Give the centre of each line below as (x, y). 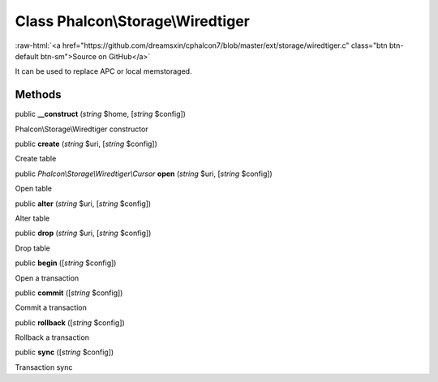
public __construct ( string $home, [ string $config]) (101, 114)
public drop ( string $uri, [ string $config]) (83, 233)
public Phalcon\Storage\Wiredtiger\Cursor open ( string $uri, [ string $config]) (144, 174)
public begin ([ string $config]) (66, 263)
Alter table (32, 218)
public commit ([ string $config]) (69, 293)
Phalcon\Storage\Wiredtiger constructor (82, 129)
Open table (34, 189)
